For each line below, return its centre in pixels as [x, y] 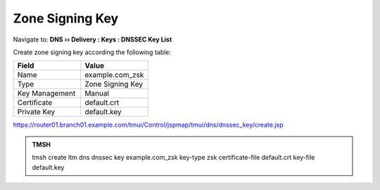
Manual [97, 94]
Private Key [36, 112]
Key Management [46, 94]
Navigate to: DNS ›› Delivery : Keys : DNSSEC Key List [93, 39]
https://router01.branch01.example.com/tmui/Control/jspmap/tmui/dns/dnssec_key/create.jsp [148, 125]
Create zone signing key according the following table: [92, 52]
